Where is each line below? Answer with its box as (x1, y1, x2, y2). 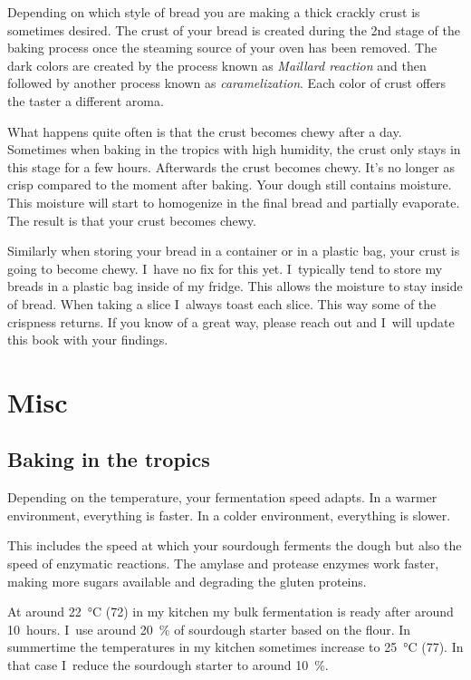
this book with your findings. (7, 330, 168, 349)
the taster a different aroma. (7, 91, 164, 110)
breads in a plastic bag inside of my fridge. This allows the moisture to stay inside (7, 277, 463, 296)
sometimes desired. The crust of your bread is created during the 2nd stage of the (7, 20, 460, 39)
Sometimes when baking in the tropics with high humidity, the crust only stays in (7, 140, 461, 159)
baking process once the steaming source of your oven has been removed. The (7, 38, 437, 57)
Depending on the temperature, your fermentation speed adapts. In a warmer (7, 488, 437, 507)
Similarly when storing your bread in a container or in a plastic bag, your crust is (7, 241, 460, 260)
